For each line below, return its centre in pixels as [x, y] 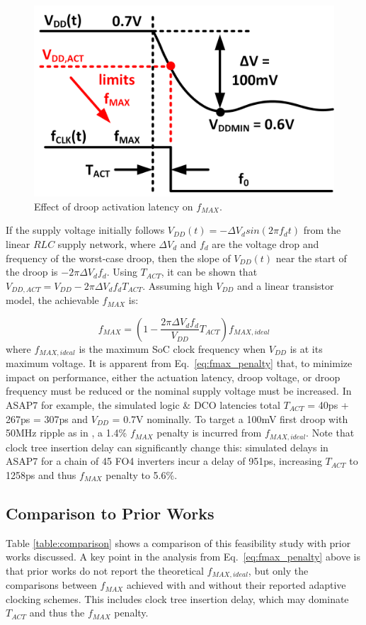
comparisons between [51, 585]
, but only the [278, 570]
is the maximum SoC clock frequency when [172, 348]
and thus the [57, 613]
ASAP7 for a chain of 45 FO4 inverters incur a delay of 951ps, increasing [164, 461]
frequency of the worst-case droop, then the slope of [118, 258]
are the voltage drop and [265, 243]
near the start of [311, 258]
